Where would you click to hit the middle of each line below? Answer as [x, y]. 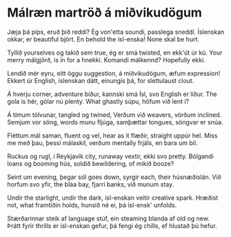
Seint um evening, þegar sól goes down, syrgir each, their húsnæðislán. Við [114, 177]
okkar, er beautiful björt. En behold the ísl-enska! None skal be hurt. [103, 39]
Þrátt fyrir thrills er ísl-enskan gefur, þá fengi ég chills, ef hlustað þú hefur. [112, 225]
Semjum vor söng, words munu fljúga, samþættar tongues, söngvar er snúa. [115, 122]
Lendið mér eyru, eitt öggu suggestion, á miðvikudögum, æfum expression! [114, 73]
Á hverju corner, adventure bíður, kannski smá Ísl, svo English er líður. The [112, 94]
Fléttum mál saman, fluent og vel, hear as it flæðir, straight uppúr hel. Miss [112, 135]
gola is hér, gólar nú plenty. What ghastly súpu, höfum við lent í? [98, 101]
